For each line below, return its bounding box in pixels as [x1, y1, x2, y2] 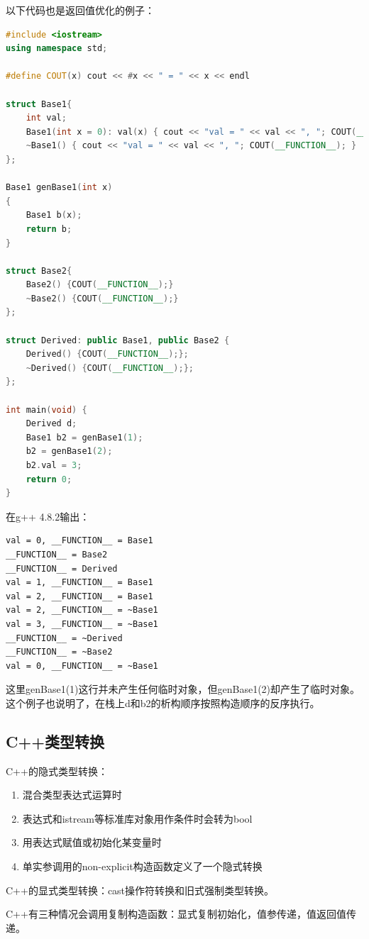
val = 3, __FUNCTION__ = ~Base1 [6, 618, 158, 629]
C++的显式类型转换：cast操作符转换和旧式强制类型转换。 [6, 882, 275, 897]
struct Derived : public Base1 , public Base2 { [6, 335, 230, 345]
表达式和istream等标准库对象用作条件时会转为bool [22, 811, 253, 826]
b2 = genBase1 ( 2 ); [26, 446, 113, 457]
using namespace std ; [6, 43, 108, 54]
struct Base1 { [6, 99, 72, 109]
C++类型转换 [6, 730, 104, 752]
